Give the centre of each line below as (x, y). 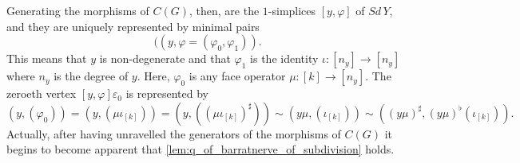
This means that (47, 58)
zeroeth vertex (42, 93)
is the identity (284, 58)
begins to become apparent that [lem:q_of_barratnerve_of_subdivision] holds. (200, 149)
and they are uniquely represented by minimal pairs (133, 26)
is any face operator (237, 76)
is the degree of (91, 76)
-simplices (292, 10)
